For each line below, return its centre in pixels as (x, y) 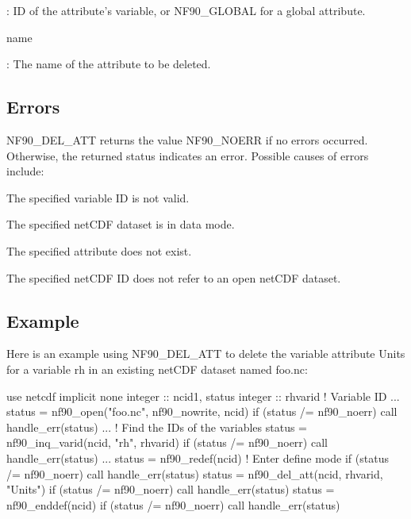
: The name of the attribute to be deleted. (109, 64)
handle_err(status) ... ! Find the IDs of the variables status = (157, 427)
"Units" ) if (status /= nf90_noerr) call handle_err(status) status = (171, 489)
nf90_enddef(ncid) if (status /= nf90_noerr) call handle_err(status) (173, 504)
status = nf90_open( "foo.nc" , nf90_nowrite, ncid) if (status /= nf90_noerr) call (202, 411)
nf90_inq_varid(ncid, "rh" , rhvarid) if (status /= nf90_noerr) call (167, 442)
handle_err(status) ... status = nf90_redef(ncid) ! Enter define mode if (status (198, 457)
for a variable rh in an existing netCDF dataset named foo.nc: (157, 369)
